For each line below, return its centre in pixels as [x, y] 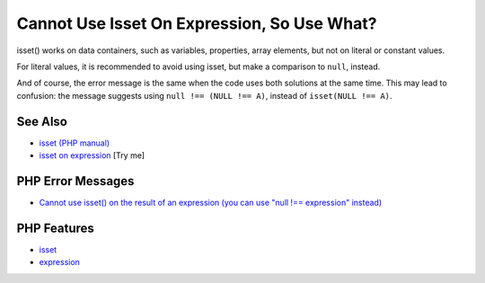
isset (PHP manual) [75, 143]
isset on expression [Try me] [92, 155]
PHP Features [55, 228]
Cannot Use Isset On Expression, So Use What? [197, 23]
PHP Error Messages [75, 181]
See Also [42, 121]
